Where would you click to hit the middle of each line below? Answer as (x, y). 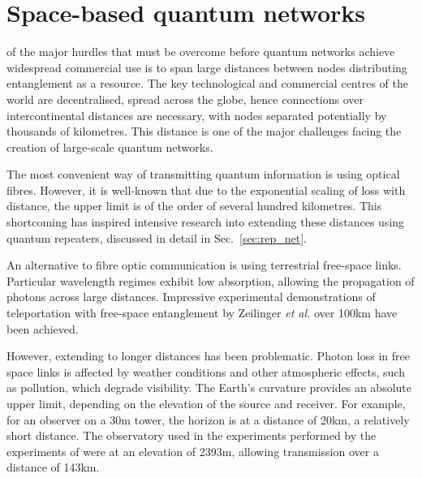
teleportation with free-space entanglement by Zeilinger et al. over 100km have (202, 313)
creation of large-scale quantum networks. (110, 146)
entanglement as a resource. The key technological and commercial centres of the (207, 83)
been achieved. (43, 328)
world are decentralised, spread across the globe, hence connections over (185, 99)
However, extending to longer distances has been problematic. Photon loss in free (208, 356)
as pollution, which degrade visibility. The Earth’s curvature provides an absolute (209, 388)
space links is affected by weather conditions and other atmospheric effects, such (206, 371)
